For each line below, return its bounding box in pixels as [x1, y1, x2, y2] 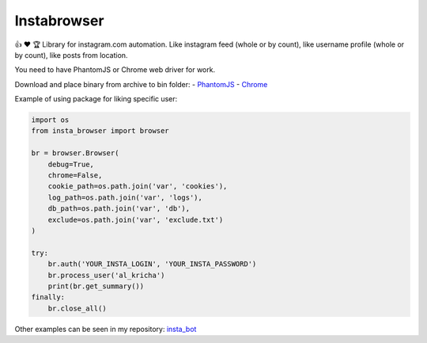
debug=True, [47, 159, 95, 169]
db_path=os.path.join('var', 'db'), [47, 204, 190, 213]
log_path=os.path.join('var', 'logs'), [47, 192, 203, 202]
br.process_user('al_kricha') [47, 270, 165, 280]
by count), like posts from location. [14, 50, 128, 59]
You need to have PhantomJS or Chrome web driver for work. [14, 65, 216, 74]
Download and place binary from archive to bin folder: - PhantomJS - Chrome [14, 79, 268, 89]
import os [31, 116, 70, 124]
